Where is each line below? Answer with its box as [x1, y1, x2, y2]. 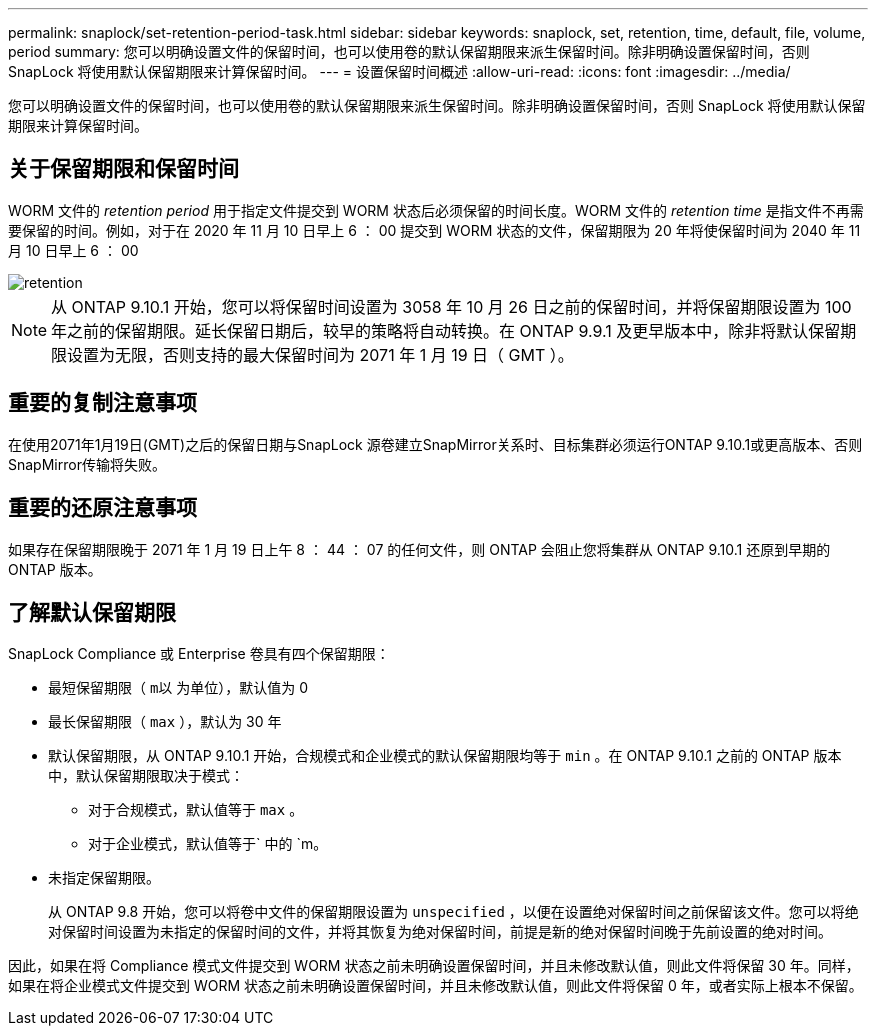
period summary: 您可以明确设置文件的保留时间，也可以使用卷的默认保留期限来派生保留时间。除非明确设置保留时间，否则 [8, 43, 810, 60]
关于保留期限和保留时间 [8, 156, 239, 182]
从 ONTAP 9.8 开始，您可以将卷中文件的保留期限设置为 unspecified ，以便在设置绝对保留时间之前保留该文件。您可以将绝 [48, 903, 859, 921]
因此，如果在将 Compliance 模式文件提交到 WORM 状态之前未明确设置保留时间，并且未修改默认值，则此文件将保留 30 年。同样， [8, 957, 860, 975]
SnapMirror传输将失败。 [8, 455, 166, 473]
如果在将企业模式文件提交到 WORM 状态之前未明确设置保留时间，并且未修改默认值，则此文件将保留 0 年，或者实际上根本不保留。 [8, 977, 863, 995]
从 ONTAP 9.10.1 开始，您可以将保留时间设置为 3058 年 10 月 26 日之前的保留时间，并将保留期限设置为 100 [51, 296, 852, 317]
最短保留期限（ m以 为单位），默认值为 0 [48, 679, 309, 697]
